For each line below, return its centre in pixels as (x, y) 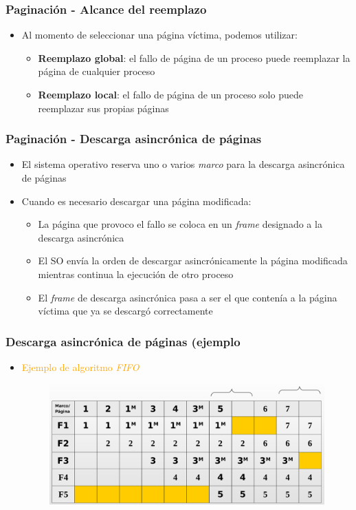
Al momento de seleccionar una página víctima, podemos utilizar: (159, 35)
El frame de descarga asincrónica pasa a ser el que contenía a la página (188, 297)
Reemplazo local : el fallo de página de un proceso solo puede (170, 94)
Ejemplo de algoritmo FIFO (80, 366)
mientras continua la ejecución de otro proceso (136, 274)
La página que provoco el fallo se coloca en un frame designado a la (180, 224)
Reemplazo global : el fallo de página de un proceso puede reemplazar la (194, 57)
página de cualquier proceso (97, 71)
